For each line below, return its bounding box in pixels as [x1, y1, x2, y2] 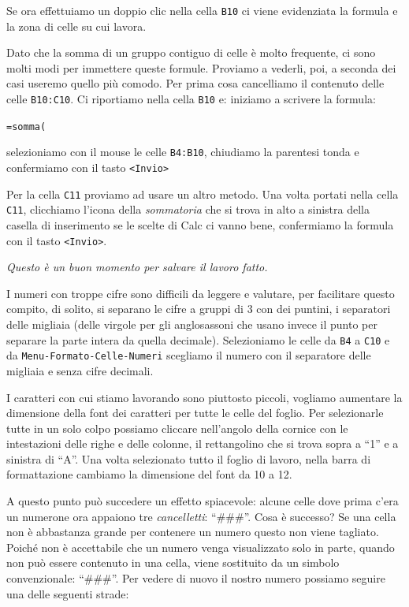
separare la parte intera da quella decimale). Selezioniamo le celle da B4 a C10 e [6, 331, 390, 348]
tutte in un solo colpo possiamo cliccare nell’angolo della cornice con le [6, 419, 348, 436]
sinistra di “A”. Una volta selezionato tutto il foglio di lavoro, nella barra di [6, 450, 371, 467]
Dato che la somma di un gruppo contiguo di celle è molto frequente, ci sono [6, 44, 376, 61]
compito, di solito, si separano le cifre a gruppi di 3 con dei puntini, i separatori [6, 300, 391, 317]
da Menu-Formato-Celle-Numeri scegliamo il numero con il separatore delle [6, 347, 371, 363]
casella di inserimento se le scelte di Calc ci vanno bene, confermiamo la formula [6, 216, 394, 233]
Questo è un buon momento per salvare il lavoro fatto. [6, 259, 268, 275]
